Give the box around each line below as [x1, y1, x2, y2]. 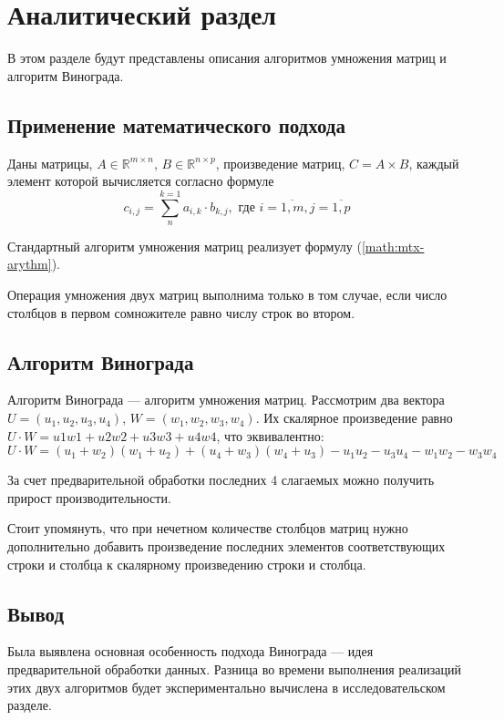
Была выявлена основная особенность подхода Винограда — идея [7, 642, 374, 661]
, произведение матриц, [215, 153, 345, 172]
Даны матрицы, [7, 153, 93, 172]
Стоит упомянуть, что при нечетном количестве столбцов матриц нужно [7, 519, 408, 538]
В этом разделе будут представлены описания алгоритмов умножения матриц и [7, 48, 447, 67]
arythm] [7, 254, 52, 273]
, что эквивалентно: [216, 426, 324, 445]
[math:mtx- [361, 236, 425, 255]
